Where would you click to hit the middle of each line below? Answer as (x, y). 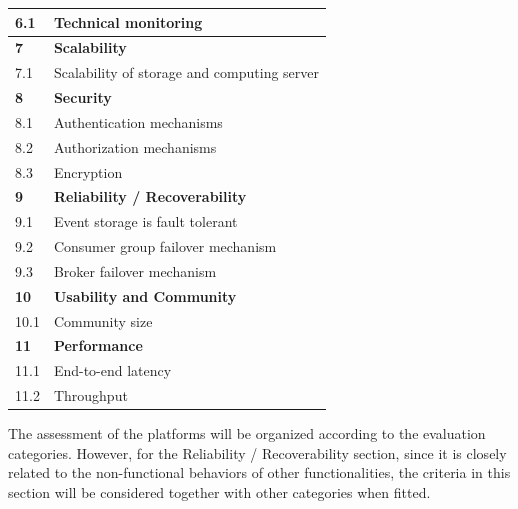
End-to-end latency (112, 370)
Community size (103, 320)
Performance (98, 345)
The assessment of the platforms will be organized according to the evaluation (247, 433)
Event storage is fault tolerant (145, 221)
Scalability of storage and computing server (186, 72)
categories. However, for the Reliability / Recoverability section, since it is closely (257, 452)
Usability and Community (145, 295)
